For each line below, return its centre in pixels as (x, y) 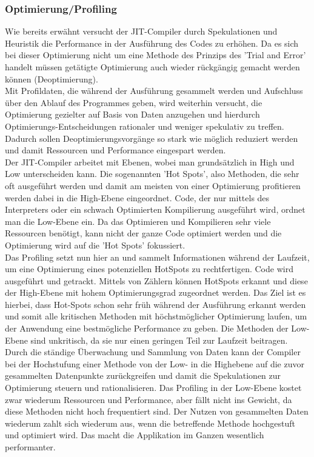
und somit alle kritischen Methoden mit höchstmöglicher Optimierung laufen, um (156, 316)
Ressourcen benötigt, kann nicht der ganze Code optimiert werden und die (143, 233)
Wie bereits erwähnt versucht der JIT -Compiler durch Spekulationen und (141, 31)
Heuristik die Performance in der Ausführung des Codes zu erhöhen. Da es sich (152, 43)
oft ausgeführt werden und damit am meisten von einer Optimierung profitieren (153, 185)
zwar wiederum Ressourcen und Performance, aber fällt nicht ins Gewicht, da (149, 399)
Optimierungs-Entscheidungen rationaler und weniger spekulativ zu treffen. (145, 126)
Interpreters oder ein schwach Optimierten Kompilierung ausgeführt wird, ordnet (155, 209)
